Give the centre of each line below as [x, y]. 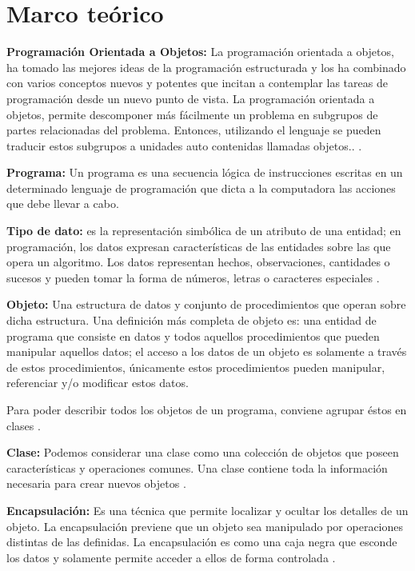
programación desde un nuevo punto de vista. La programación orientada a [191, 98]
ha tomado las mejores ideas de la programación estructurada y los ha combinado [206, 67]
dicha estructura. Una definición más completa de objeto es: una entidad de [192, 320]
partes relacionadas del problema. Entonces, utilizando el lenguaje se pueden [194, 130]
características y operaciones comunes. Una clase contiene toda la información [197, 467]
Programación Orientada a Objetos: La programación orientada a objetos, [200, 52]
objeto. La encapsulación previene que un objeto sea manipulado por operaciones [205, 526]
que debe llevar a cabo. [63, 204]
